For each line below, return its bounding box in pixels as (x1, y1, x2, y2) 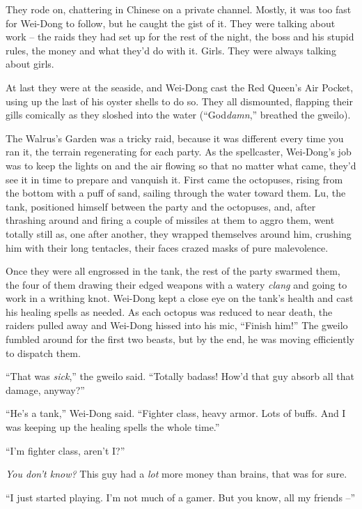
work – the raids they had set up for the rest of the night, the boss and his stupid (6, 29, 354, 44)
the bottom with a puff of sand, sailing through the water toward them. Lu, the (6, 185, 346, 200)
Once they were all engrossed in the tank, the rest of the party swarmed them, (6, 264, 340, 278)
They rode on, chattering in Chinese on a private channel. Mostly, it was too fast (6, 2, 352, 16)
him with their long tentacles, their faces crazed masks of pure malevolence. (6, 240, 329, 254)
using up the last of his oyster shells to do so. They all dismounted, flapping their (6, 93, 353, 108)
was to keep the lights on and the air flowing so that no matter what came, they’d (6, 158, 356, 172)
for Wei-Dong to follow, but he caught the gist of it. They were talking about (6, 15, 336, 30)
